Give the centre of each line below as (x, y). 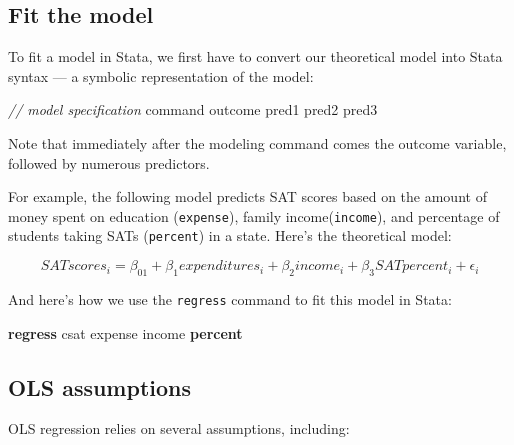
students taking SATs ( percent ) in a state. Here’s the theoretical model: (230, 235)
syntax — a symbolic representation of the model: (161, 75)
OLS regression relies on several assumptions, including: (179, 428)
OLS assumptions (100, 386)
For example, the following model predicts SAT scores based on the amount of (247, 196)
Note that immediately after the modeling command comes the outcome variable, (257, 142)
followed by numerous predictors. (109, 162)
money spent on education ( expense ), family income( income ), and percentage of (254, 215)
